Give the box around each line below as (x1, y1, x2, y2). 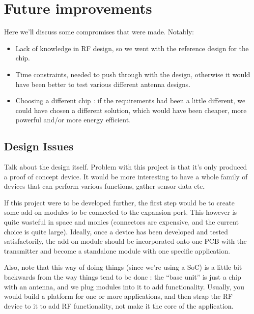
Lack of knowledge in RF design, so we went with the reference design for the (15, 43, 249, 53)
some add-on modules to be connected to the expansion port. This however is (4, 207, 237, 217)
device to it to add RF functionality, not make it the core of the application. (4, 300, 234, 311)
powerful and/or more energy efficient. (15, 114, 131, 125)
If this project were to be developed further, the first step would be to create (4, 197, 235, 207)
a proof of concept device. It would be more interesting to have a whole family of (4, 171, 248, 181)
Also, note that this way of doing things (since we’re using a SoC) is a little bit (4, 262, 242, 272)
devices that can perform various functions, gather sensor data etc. (4, 181, 205, 191)
